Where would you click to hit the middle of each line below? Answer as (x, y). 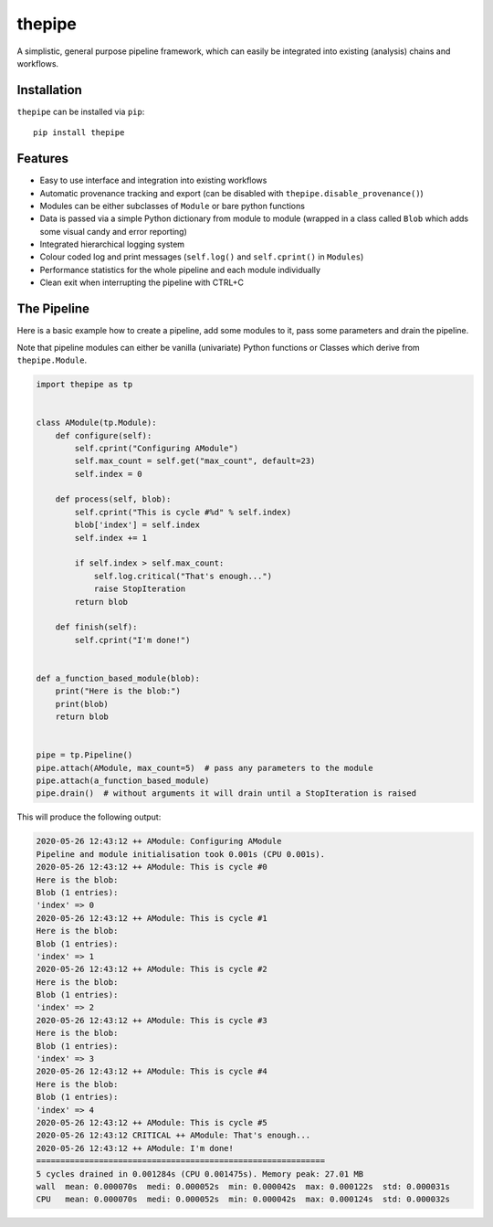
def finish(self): (96, 627)
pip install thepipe (79, 133)
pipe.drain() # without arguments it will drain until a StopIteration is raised (226, 793)
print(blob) (82, 704)
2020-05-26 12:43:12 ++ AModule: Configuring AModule (159, 841)
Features (42, 159)
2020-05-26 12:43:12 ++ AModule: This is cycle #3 (152, 1020)
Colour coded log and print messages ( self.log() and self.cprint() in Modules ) (202, 257)
